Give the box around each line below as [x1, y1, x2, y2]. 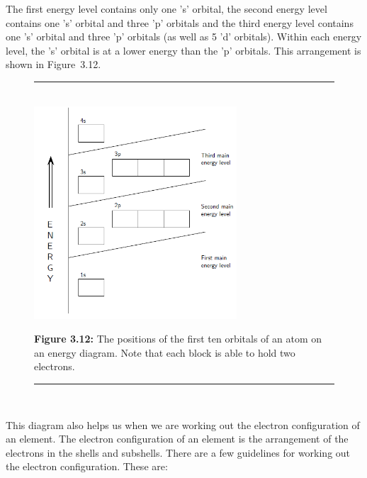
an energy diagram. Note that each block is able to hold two [34, 345, 295, 360]
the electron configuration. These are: [6, 459, 168, 474]
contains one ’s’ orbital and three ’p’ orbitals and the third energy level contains [6, 15, 354, 30]
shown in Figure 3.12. [6, 57, 101, 72]
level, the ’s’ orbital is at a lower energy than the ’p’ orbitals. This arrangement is [6, 43, 361, 57]
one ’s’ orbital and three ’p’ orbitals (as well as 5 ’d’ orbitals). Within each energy [6, 29, 362, 44]
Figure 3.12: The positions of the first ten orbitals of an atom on [34, 331, 322, 346]
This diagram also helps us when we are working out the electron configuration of [6, 417, 360, 432]
